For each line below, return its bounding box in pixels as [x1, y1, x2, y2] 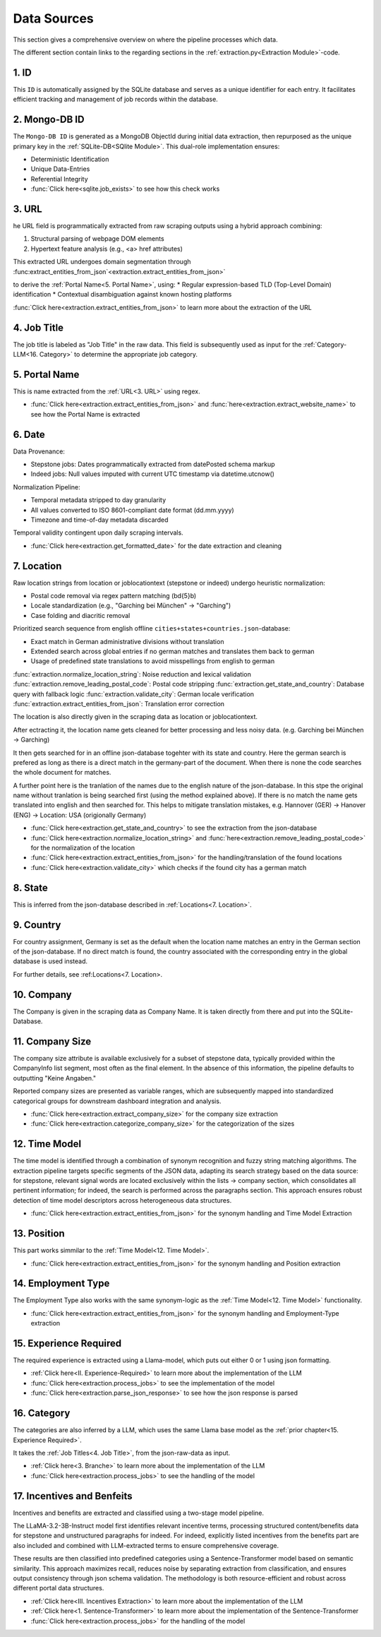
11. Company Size [13, 1035, 92, 1047]
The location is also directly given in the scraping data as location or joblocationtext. [13, 713, 258, 721]
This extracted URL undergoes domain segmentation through [13, 258, 191, 266]
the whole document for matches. [13, 768, 111, 777]
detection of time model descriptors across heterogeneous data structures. [13, 1196, 232, 1204]
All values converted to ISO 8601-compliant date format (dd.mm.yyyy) [30, 506, 234, 514]
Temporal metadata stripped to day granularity [30, 496, 167, 504]
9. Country [13, 919, 61, 931]
